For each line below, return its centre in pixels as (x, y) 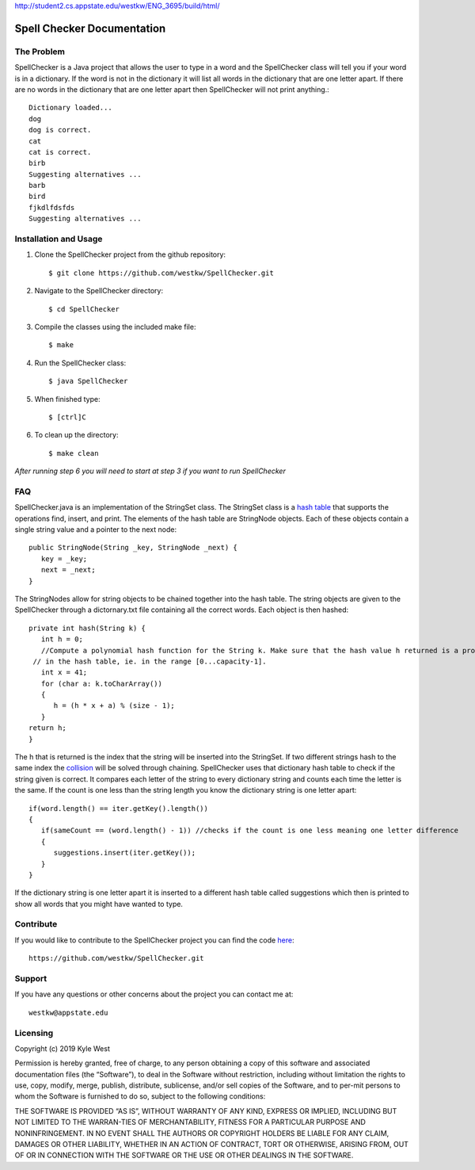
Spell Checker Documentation (90, 28)
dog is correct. (60, 130)
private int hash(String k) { (87, 628)
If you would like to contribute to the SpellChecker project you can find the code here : (154, 940)
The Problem (40, 52)
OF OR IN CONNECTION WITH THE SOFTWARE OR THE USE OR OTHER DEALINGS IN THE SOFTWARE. (184, 1155)
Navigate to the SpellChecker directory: (99, 291)
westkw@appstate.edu (68, 1012)
